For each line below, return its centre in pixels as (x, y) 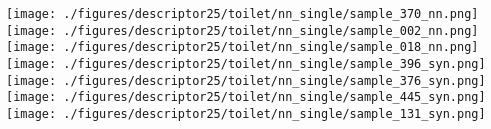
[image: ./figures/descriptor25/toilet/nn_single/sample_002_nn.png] (242, 30)
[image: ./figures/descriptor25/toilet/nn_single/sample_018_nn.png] (242, 47)
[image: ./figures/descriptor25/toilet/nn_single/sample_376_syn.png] (246, 80)
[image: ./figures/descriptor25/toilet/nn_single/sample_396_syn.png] (246, 63)
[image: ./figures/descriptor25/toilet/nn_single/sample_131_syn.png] (246, 113)
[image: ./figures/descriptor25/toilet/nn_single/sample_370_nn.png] (242, 14)
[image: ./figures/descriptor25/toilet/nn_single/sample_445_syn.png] (246, 97)
